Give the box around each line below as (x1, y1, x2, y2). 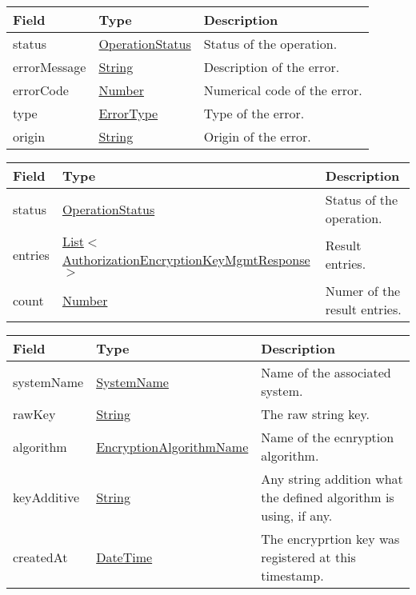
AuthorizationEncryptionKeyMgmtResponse (62, 250, 310, 269)
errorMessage (13, 58, 86, 76)
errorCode (13, 81, 69, 99)
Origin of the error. (203, 127, 311, 146)
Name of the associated (261, 363, 391, 381)
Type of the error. (203, 104, 305, 122)
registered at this (261, 548, 356, 566)
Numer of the (325, 282, 401, 300)
